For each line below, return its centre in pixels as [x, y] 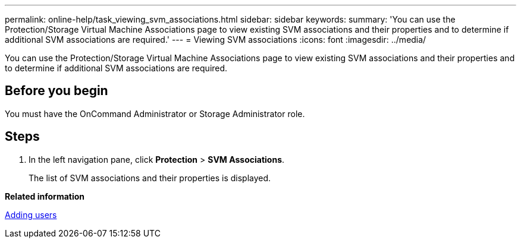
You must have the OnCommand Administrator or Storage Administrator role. [155, 113]
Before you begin [57, 91]
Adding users [31, 214]
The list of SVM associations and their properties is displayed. [150, 178]
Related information [45, 196]
